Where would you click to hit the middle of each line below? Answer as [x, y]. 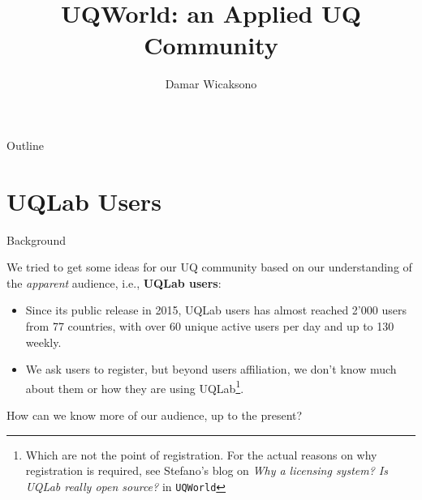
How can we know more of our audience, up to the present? [155, 415]
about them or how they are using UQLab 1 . [135, 387]
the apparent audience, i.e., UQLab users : [114, 282]
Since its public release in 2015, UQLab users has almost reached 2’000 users [216, 310]
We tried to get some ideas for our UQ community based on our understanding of [209, 267]
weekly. [43, 342]
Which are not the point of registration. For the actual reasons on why [201, 454]
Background [36, 239]
